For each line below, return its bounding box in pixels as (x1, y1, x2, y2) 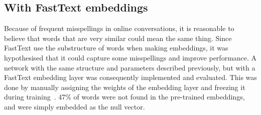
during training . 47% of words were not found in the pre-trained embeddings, (4, 91, 245, 102)
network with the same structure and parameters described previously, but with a (4, 62, 255, 72)
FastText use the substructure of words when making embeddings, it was (4, 42, 228, 53)
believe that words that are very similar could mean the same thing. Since (4, 32, 232, 43)
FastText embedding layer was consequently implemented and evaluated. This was (4, 72, 257, 82)
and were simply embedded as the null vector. (4, 101, 145, 111)
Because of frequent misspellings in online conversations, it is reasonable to (4, 23, 234, 33)
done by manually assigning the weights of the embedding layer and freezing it (4, 81, 245, 92)
